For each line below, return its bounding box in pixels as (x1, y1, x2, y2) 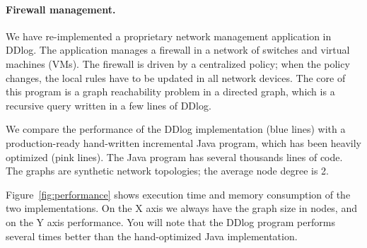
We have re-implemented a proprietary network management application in (6, 28, 332, 43)
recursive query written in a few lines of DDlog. (6, 98, 211, 112)
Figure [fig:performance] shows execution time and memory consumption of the (6, 187, 351, 201)
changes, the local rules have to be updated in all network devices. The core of (6, 70, 346, 85)
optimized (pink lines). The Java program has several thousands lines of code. (6, 149, 343, 164)
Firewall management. (6, 1, 116, 16)
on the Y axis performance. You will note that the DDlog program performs (6, 214, 335, 229)
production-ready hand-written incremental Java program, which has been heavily (6, 135, 361, 150)
